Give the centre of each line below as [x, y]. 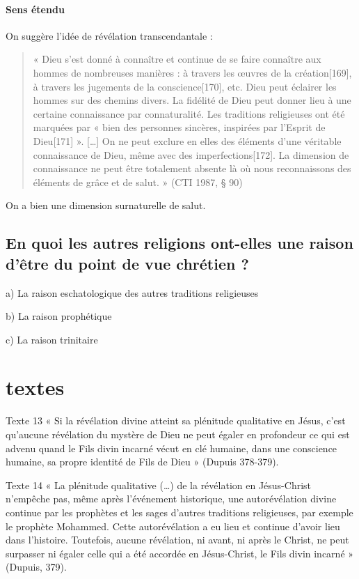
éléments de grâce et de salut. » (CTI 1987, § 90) [138, 182]
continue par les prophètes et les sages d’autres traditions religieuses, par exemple [179, 512]
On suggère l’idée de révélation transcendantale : [109, 35]
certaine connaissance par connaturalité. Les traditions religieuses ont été [189, 113]
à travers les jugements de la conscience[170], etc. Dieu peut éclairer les [185, 86]
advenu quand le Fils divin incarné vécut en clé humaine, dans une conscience [171, 448]
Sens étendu [35, 9]
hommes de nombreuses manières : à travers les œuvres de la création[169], [192, 72]
